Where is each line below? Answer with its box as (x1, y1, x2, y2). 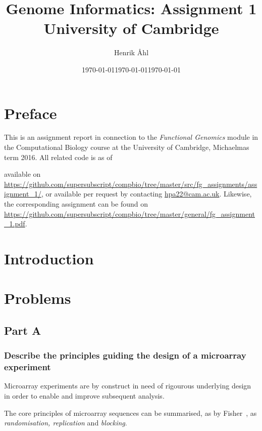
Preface (4, 102, 57, 123)
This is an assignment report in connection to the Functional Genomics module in (4, 132, 258, 142)
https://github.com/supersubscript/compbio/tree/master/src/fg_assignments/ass (4, 178, 257, 189)
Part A (4, 322, 41, 338)
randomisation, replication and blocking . (4, 417, 127, 428)
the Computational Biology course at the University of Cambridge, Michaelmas (4, 142, 249, 152)
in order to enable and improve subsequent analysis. (4, 390, 165, 401)
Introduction (4, 248, 94, 268)
